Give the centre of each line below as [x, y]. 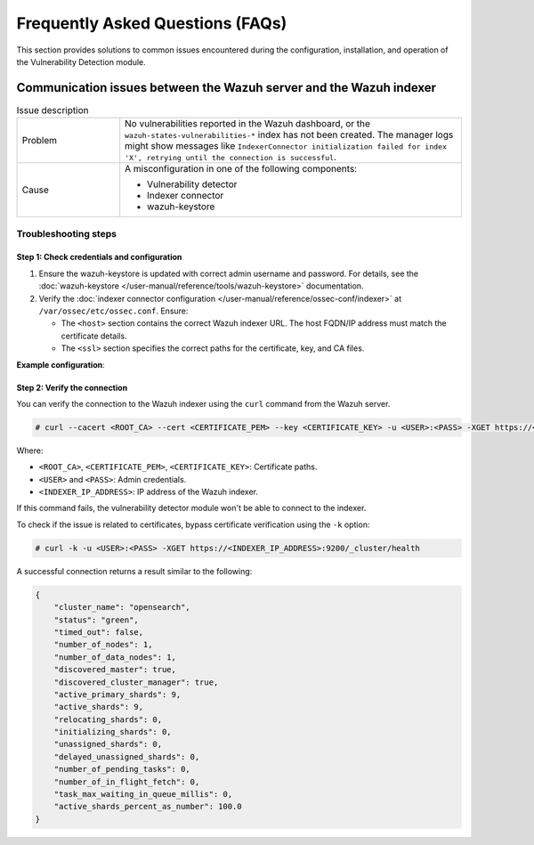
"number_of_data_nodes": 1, [115, 657]
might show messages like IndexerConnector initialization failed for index [286, 146]
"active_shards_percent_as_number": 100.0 [148, 807]
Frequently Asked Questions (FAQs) [152, 23]
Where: [30, 451]
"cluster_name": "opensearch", [122, 607]
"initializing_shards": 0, [113, 732]
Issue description [53, 110]
